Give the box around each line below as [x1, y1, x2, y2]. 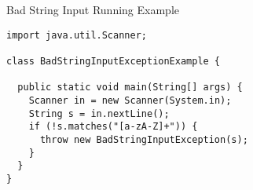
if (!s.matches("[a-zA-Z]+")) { [28, 121, 198, 133]
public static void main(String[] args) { [17, 82, 243, 93]
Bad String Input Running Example [6, 2, 180, 17]
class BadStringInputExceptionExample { [6, 55, 221, 67]
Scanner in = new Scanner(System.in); [28, 94, 232, 106]
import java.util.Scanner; [6, 29, 147, 41]
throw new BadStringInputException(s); [39, 133, 248, 145]
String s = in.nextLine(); [28, 108, 170, 119]
